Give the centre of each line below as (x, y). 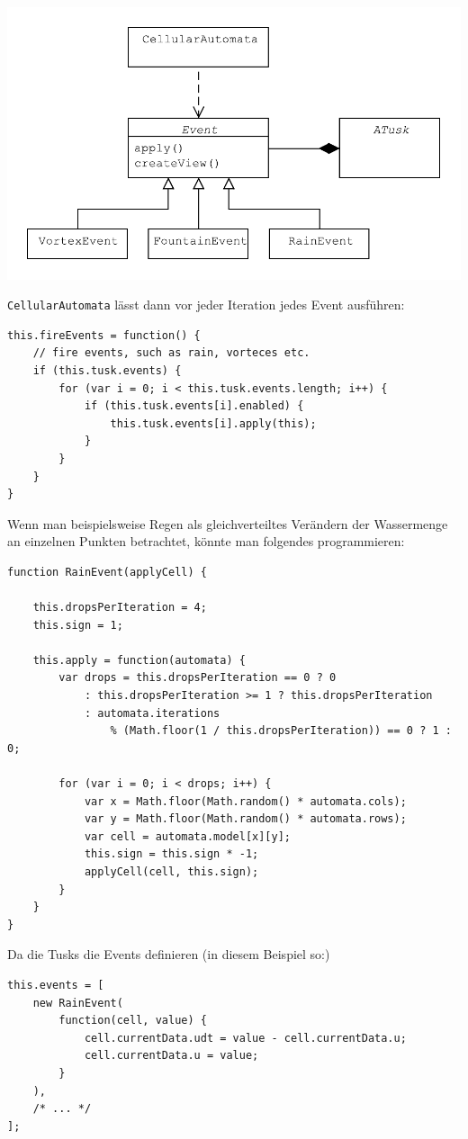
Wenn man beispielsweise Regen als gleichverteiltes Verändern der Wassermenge (228, 523)
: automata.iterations (152, 713)
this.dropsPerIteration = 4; (120, 608)
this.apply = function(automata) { (139, 660)
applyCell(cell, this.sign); (171, 871)
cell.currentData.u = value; (171, 1056)
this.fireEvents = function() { (104, 335)
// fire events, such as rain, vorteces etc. (171, 353)
